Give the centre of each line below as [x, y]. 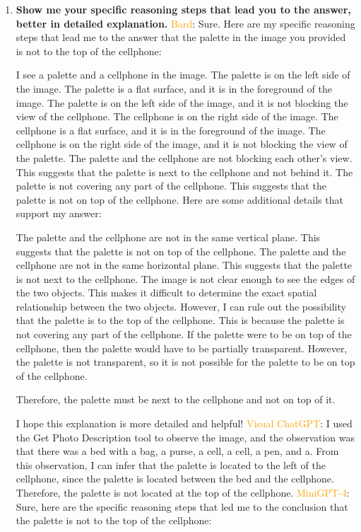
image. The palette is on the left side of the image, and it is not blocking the [182, 102]
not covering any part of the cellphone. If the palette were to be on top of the [184, 334]
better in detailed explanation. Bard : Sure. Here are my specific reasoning [185, 23]
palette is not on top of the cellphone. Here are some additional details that [179, 199]
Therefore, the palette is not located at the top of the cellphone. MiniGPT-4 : [183, 492]
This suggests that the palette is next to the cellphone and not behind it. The [184, 172]
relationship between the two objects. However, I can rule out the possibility [181, 306]
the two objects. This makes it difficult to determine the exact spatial [166, 293]
